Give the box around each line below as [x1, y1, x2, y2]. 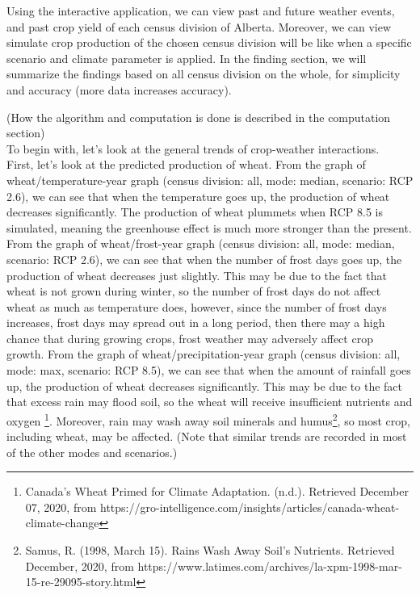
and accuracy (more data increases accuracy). [6, 81, 232, 98]
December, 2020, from [25, 557, 134, 574]
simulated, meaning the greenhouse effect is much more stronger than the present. [6, 219, 412, 236]
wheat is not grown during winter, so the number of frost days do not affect [6, 283, 381, 300]
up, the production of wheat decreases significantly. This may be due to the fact [6, 377, 402, 394]
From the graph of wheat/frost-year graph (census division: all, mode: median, [6, 235, 395, 252]
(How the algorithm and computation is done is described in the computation [6, 108, 391, 125]
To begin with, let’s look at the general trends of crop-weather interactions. [6, 140, 380, 157]
